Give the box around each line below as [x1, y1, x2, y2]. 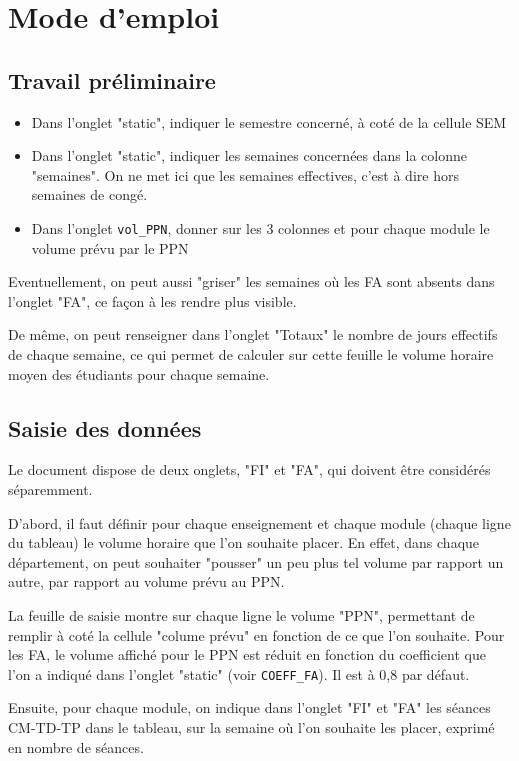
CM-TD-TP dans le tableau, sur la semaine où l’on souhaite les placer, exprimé [8, 716, 495, 737]
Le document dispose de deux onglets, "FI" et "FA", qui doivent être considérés [8, 459, 491, 480]
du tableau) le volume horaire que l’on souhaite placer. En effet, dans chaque [8, 532, 480, 553]
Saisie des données [8, 412, 202, 443]
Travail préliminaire [8, 64, 216, 95]
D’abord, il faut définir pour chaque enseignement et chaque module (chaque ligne [8, 512, 511, 533]
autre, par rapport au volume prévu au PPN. [8, 571, 285, 592]
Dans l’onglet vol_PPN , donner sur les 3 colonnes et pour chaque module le [31, 217, 490, 238]
